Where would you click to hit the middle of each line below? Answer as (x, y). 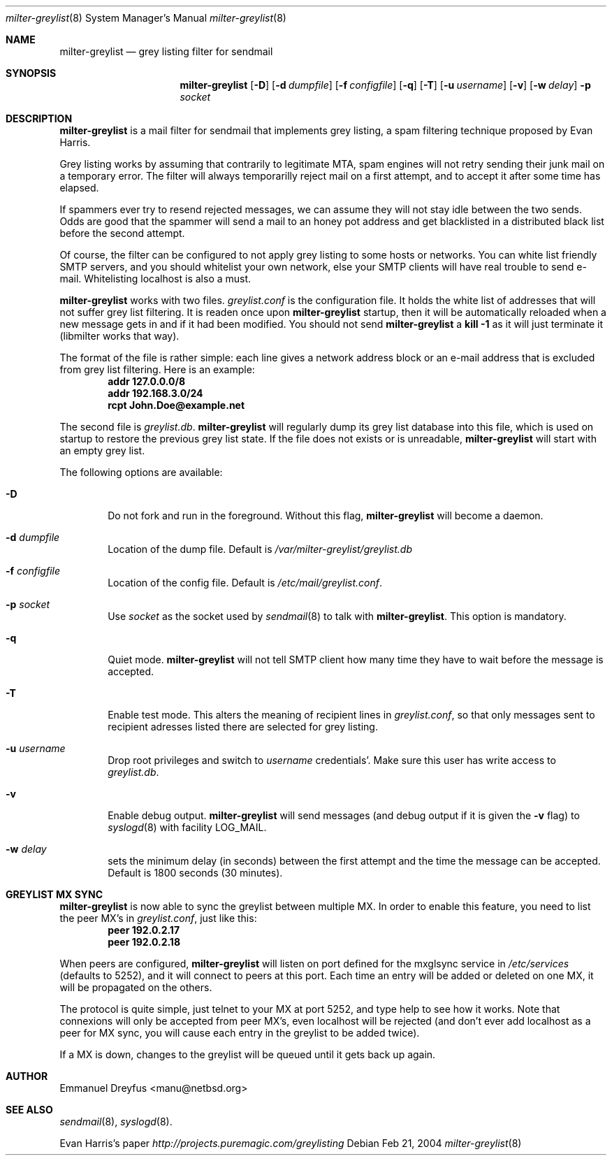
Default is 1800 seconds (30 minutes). (195, 873)
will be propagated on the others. (136, 987)
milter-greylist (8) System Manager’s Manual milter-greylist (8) (146, 18)
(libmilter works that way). (119, 336)
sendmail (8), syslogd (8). (116, 1122)
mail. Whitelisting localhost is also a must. (155, 279)
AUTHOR (27, 1076)
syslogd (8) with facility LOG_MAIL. (187, 827)
